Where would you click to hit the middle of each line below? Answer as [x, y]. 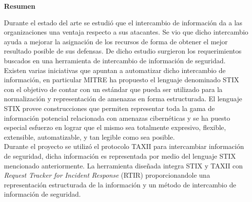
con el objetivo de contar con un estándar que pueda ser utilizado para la [113, 89]
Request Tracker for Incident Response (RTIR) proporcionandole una [107, 175]
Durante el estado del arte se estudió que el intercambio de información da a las [123, 22]
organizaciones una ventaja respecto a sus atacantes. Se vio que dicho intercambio [126, 32]
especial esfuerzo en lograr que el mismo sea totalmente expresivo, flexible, [115, 127]
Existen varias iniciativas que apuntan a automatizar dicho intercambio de [115, 70]
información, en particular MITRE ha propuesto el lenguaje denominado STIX [122, 80]
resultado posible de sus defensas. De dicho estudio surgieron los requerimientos [123, 51]
